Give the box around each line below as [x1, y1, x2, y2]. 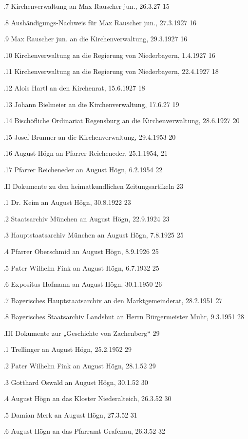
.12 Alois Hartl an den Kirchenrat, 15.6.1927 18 [3, 82, 145, 92]
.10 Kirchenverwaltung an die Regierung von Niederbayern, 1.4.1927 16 [3, 50, 215, 60]
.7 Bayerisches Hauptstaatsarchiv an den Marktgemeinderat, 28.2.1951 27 [3, 295, 223, 305]
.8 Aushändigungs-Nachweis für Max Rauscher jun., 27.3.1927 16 [3, 17, 197, 27]
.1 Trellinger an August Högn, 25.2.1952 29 [3, 344, 132, 354]
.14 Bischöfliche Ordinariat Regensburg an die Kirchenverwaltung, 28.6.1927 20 [3, 115, 240, 126]
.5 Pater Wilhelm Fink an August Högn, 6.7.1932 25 [3, 262, 159, 273]
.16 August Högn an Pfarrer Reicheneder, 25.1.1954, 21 [3, 148, 168, 158]
